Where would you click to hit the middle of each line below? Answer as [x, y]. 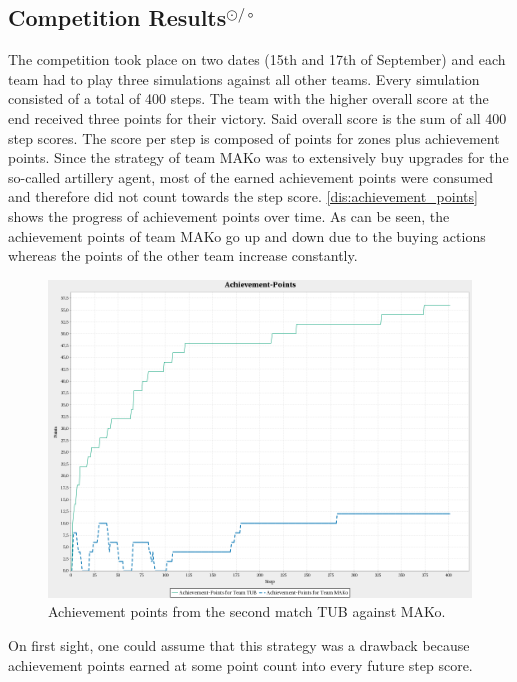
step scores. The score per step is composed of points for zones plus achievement [254, 137]
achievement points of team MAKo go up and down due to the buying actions [247, 235]
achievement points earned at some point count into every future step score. [240, 664]
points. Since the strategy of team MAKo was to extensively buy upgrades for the [258, 157]
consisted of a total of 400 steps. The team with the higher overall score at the [248, 98]
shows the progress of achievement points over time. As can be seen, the [229, 215]
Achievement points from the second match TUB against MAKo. [247, 611]
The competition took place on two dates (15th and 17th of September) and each [257, 59]
